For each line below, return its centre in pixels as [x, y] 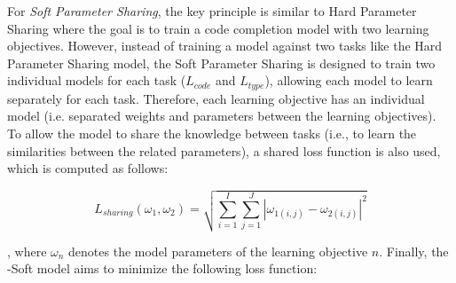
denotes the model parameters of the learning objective [218, 251]
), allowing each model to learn [349, 80]
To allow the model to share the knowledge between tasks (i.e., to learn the [212, 134]
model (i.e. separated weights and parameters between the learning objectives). [222, 116]
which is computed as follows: [88, 168]
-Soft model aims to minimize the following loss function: [162, 268]
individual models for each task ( [97, 80]
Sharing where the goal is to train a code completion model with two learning [218, 28]
